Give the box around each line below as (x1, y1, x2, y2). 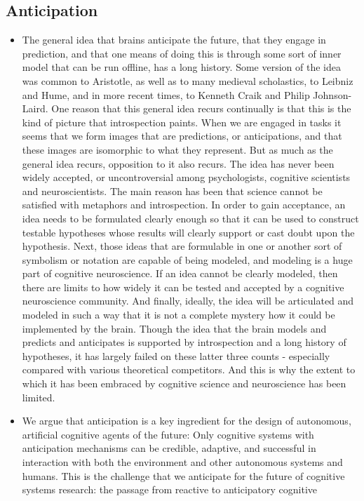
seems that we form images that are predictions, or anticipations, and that (22, 128, 342, 143)
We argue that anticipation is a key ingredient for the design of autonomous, (22, 413, 351, 428)
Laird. (22, 101, 48, 116)
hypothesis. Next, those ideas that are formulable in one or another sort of (22, 239, 342, 253)
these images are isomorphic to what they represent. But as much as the (22, 142, 333, 156)
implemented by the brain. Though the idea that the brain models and (22, 321, 327, 335)
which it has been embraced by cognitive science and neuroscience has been (22, 376, 346, 391)
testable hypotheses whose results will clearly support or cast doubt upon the (22, 225, 355, 239)
